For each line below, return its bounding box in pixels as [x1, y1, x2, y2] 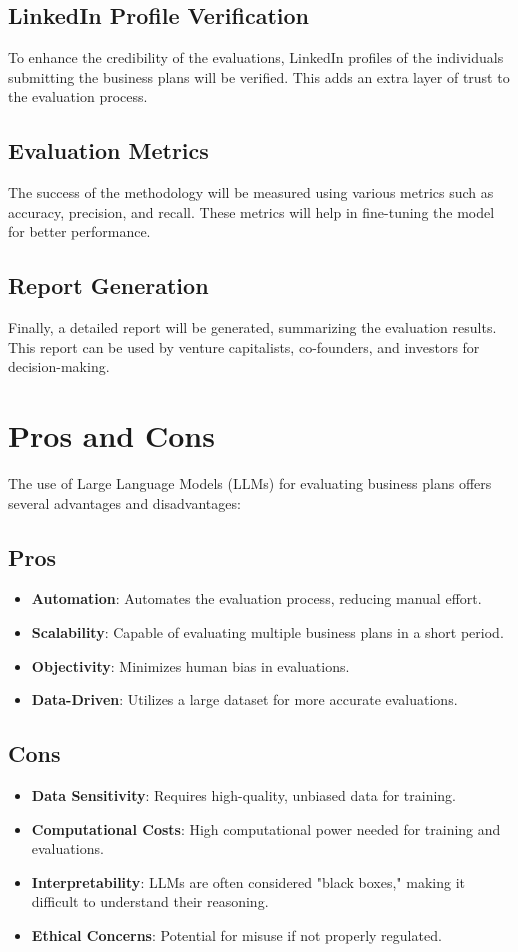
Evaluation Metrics [8, 135, 209, 166]
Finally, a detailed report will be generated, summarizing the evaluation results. [8, 317, 497, 338]
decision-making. [8, 356, 110, 377]
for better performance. [8, 221, 151, 242]
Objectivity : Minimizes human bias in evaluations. [31, 655, 350, 676]
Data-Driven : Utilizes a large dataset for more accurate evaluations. [31, 689, 458, 710]
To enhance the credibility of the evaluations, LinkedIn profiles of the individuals [8, 47, 504, 68]
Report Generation [8, 270, 209, 301]
